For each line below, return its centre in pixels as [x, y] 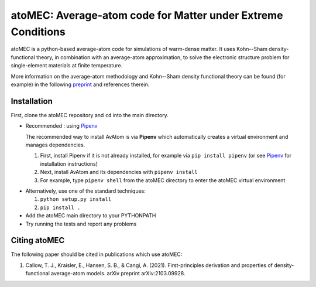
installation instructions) [69, 163]
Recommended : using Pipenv [61, 126]
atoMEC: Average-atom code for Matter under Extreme [147, 15]
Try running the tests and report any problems [81, 224]
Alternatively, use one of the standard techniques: [86, 191]
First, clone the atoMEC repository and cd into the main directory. [90, 115]
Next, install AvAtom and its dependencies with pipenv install [119, 172]
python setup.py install [75, 199]
